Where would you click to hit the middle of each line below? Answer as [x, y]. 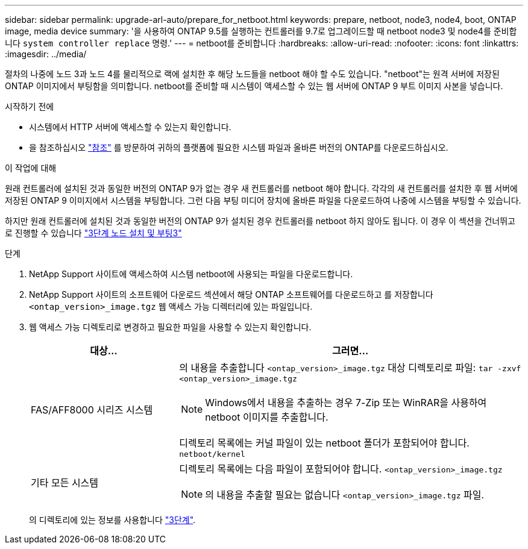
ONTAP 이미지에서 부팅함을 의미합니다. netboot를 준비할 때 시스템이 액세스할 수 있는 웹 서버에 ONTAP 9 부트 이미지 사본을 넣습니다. [254, 86]
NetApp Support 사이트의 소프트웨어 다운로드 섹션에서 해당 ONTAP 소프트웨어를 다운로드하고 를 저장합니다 [231, 294]
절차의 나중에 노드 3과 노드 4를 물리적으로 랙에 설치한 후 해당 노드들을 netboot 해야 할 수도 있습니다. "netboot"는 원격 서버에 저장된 [252, 74]
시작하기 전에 [30, 106]
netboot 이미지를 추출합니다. [267, 417]
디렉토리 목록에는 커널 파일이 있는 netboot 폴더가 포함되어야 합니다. [324, 443]
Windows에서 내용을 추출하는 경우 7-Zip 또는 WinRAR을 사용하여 [346, 403]
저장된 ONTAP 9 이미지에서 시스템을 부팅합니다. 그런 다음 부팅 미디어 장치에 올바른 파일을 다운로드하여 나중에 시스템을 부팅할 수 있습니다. [263, 200]
